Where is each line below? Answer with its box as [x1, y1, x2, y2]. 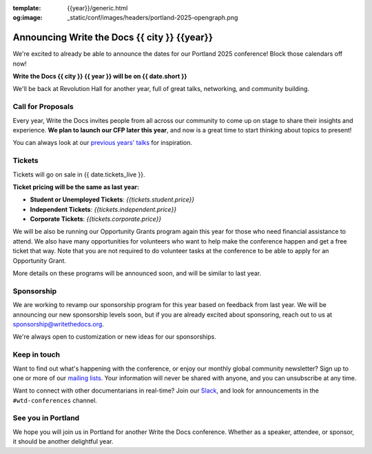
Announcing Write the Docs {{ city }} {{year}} [12, 32, 214, 43]
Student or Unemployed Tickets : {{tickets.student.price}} [30, 195, 195, 204]
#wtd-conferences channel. [12, 396, 98, 404]
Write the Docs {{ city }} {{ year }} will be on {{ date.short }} [12, 72, 187, 81]
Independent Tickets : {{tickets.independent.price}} [30, 205, 177, 213]
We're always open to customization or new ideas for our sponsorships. [12, 333, 216, 341]
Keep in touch [12, 350, 61, 359]
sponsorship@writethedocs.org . [12, 319, 105, 328]
